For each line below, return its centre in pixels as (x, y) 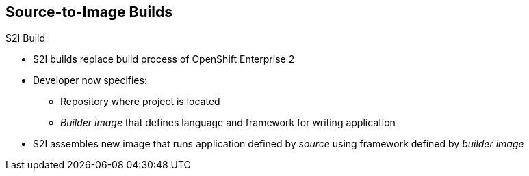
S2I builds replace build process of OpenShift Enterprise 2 (164, 59)
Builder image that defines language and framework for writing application (228, 123)
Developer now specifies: (90, 80)
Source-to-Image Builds (89, 12)
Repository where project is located (140, 102)
